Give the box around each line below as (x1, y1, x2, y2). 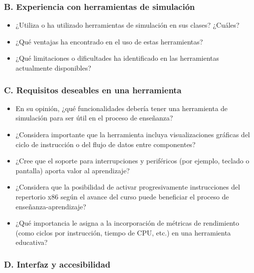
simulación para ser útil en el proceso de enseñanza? (15, 113, 173, 123)
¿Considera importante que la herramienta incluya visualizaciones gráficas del (15, 129, 250, 139)
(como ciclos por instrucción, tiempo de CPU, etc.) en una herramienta (15, 227, 231, 237)
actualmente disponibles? (15, 63, 91, 73)
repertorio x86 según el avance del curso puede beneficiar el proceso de (15, 191, 229, 201)
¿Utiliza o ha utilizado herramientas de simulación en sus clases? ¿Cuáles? (15, 20, 240, 30)
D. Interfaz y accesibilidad (4, 258, 110, 270)
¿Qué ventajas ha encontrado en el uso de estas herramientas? (15, 36, 203, 46)
